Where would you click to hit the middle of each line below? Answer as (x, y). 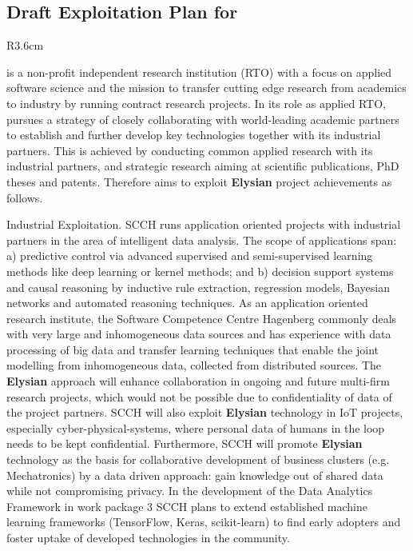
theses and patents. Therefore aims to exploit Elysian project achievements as (199, 181)
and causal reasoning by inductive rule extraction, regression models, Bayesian (198, 287)
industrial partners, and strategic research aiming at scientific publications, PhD (203, 166)
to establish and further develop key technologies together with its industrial (194, 135)
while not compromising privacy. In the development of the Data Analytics (190, 491)
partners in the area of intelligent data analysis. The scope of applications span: (202, 240)
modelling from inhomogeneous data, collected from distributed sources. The (194, 365)
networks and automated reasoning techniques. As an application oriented (187, 303)
